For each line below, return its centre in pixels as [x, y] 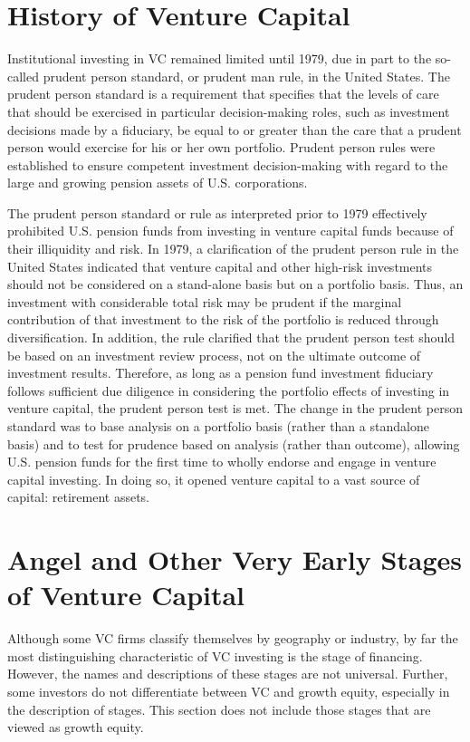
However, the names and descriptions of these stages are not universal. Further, [228, 674]
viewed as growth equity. [76, 727]
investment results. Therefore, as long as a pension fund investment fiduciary [221, 373]
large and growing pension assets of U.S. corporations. [158, 183]
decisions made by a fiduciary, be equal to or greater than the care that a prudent [235, 129]
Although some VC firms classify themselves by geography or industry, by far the [233, 638]
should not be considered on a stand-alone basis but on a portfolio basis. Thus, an [235, 284]
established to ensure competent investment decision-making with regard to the [228, 164]
